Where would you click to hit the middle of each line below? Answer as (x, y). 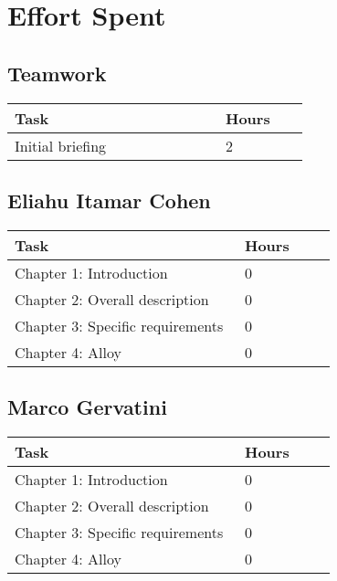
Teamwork (57, 73)
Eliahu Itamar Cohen (109, 200)
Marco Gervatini (87, 407)
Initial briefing (61, 145)
